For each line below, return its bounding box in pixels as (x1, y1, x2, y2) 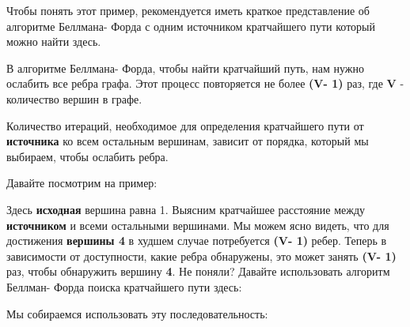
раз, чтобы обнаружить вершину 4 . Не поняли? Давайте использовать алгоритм (6, 263, 390, 280)
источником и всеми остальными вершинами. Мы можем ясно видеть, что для (6, 216, 389, 233)
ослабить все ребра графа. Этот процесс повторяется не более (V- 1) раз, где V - (6, 75, 404, 92)
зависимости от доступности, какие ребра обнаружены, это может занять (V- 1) (6, 247, 397, 264)
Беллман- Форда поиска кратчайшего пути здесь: (6, 278, 242, 295)
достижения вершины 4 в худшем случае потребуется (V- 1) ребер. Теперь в (6, 232, 387, 249)
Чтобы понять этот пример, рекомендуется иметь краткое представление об (6, 2, 370, 18)
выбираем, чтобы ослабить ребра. (6, 148, 169, 164)
